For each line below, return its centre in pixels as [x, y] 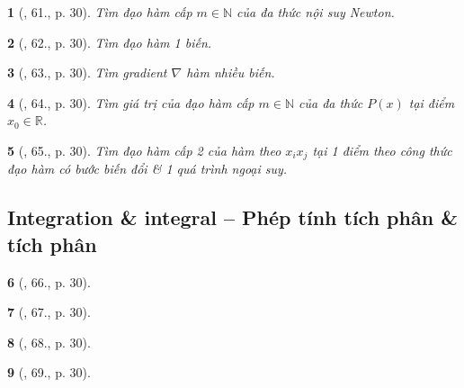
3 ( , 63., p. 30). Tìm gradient [87, 72]
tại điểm [432, 102]
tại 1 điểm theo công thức [382, 150]
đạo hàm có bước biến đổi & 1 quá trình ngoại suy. [147, 169]
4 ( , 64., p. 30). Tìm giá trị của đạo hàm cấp [131, 102]
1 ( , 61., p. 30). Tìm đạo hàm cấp [100, 12]
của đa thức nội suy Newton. [316, 12]
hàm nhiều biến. [231, 72]
